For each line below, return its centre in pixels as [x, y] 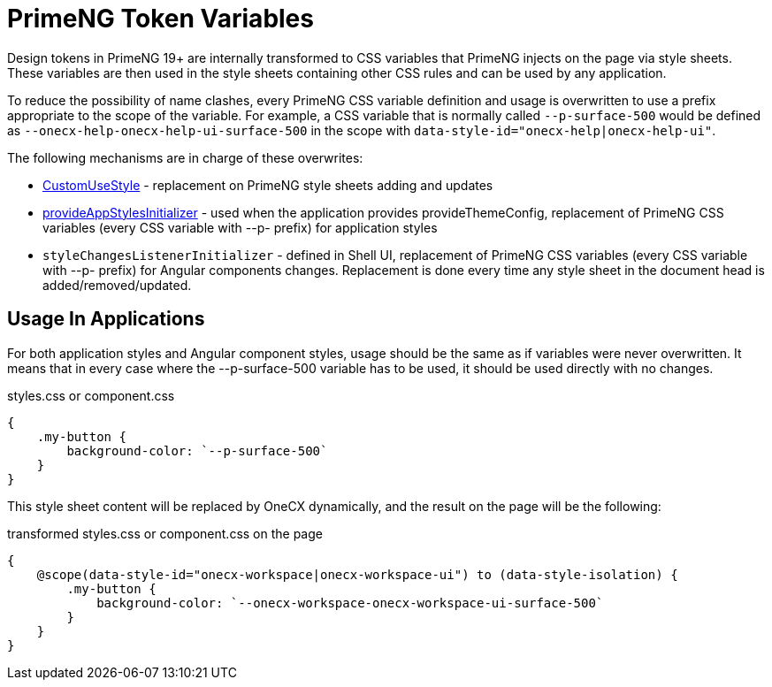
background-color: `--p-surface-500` [197, 450]
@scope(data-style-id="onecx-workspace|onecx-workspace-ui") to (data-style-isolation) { [357, 574]
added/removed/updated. [117, 285]
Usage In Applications [106, 319]
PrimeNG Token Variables [161, 19]
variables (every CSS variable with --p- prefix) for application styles [240, 227]
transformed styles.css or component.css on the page [165, 533]
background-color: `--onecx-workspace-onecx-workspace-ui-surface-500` [350, 603]
